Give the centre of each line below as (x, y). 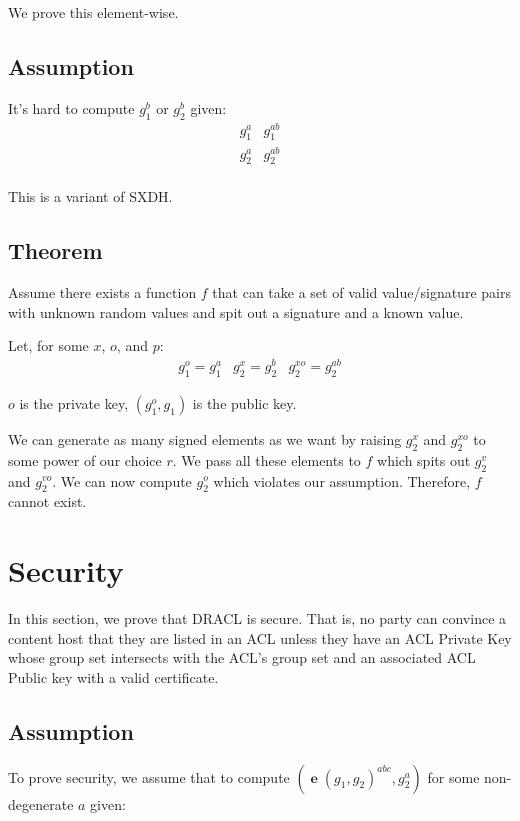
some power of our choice (85, 459)
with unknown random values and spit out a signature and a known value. (236, 311)
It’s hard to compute (71, 107)
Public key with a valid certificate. (113, 676)
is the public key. (244, 402)
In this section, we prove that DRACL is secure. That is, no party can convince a (257, 618)
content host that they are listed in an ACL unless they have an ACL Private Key (260, 637)
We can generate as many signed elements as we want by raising (205, 438)
